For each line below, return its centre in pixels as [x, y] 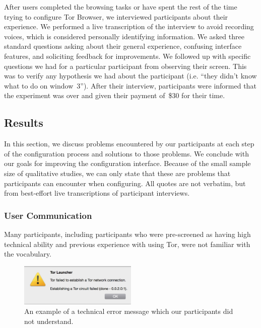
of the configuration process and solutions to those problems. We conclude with [126, 153]
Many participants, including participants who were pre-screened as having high [127, 234]
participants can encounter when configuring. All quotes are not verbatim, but [125, 183]
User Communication [48, 215]
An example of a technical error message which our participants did [129, 311]
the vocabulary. [28, 254]
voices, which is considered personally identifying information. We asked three [124, 36]
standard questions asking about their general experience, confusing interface [123, 46]
